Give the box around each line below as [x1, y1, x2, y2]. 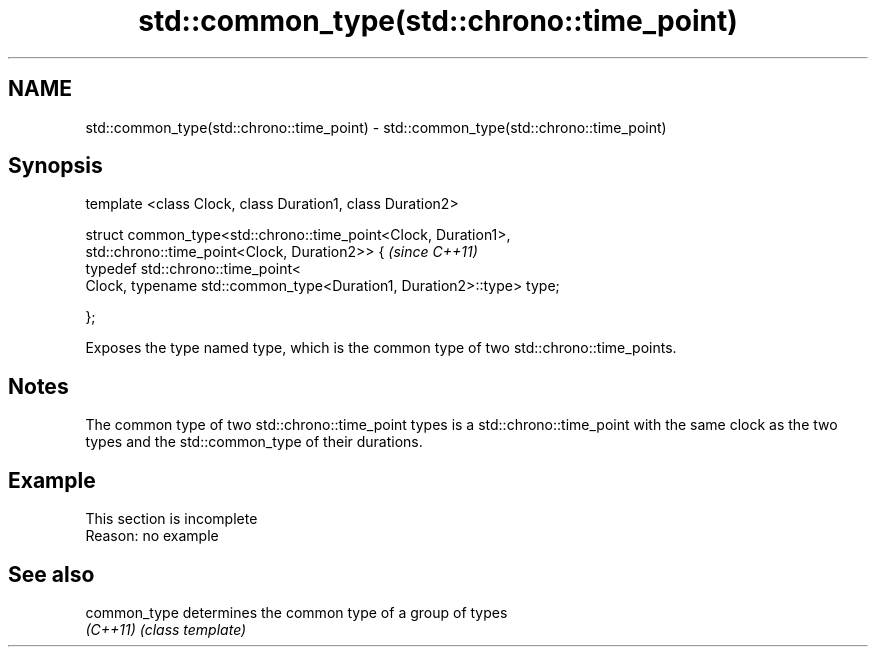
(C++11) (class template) [85, 620, 247, 638]
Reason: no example [85, 527, 219, 545]
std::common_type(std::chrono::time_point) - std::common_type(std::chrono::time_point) [85, 118, 667, 136]
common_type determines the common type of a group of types [85, 603, 508, 621]
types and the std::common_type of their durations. [85, 433, 423, 451]
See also [8, 561, 95, 587]
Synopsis [8, 153, 103, 179]
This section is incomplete [85, 510, 258, 528]
